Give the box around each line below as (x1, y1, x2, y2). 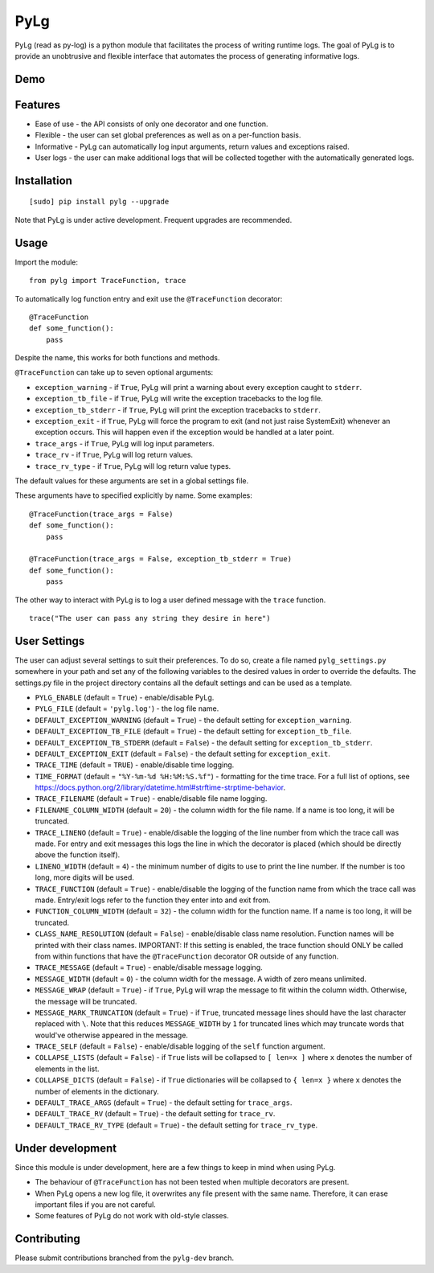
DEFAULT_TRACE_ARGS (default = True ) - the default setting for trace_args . (35, 1098, 293, 1107)
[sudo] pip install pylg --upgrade (29, 197, 170, 207)
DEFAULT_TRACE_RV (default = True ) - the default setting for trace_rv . (35, 1109, 276, 1119)
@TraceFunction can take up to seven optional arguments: (14, 368, 214, 377)
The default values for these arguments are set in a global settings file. (14, 475, 249, 486)
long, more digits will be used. (35, 873, 134, 882)
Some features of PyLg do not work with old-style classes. (35, 1211, 229, 1221)
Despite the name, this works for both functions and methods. (14, 353, 220, 363)
